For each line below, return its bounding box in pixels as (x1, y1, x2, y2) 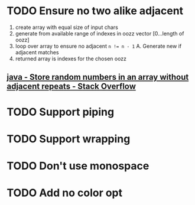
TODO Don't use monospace (6, 159, 149, 173)
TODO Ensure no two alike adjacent (6, 4, 184, 18)
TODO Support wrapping (6, 132, 131, 145)
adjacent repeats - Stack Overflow (6, 82, 136, 92)
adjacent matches (15, 48, 59, 56)
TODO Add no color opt (6, 186, 123, 200)
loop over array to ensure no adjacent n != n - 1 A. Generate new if (15, 43, 182, 50)
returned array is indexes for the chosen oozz (15, 55, 126, 62)
